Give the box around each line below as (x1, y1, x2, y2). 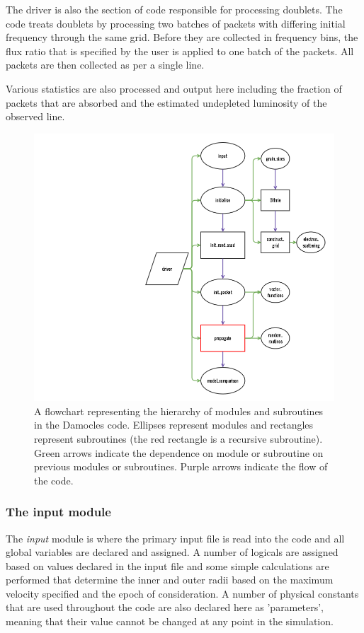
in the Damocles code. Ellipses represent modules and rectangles (34, 417, 314, 432)
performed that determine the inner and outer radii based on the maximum (6, 572, 334, 587)
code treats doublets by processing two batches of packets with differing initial (6, 16, 346, 30)
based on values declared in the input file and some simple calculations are (6, 558, 329, 573)
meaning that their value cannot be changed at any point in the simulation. (6, 614, 334, 629)
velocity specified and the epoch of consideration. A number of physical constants (6, 586, 359, 600)
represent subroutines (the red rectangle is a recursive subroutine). (34, 431, 323, 446)
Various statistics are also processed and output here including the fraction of (6, 81, 342, 95)
